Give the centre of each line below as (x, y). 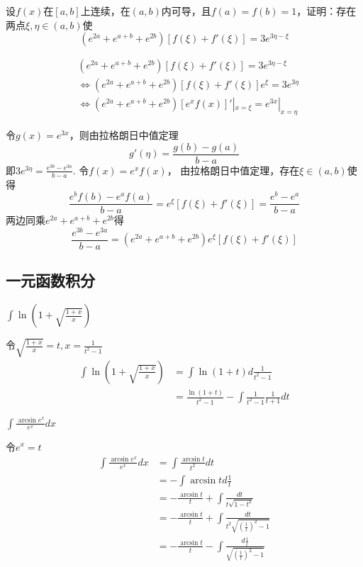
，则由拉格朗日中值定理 (124, 135)
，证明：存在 (326, 11)
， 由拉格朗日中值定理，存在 (233, 170)
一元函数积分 (50, 280)
